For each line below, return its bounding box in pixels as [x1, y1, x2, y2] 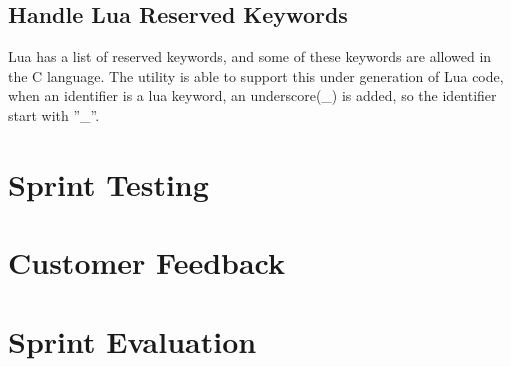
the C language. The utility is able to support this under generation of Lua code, [8, 65, 504, 86]
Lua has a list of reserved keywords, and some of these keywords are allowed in [8, 46, 492, 67]
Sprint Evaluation [8, 320, 257, 361]
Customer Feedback [8, 242, 286, 283]
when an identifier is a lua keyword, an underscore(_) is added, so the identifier [8, 85, 497, 106]
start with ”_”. [8, 104, 100, 125]
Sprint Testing [8, 163, 209, 204]
